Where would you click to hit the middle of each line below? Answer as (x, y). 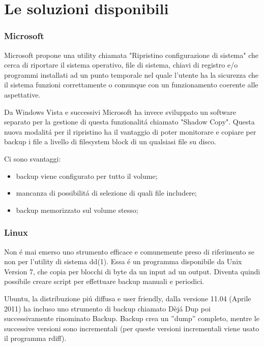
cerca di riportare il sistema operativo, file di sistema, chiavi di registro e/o (121, 65)
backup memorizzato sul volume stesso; (77, 210)
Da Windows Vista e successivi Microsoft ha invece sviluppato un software (120, 112)
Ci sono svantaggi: (33, 158)
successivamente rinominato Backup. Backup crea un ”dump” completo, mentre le (132, 318)
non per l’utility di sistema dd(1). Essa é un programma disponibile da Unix (123, 261)
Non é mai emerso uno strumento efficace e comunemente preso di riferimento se (129, 251)
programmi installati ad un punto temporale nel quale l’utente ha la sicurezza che (131, 74)
